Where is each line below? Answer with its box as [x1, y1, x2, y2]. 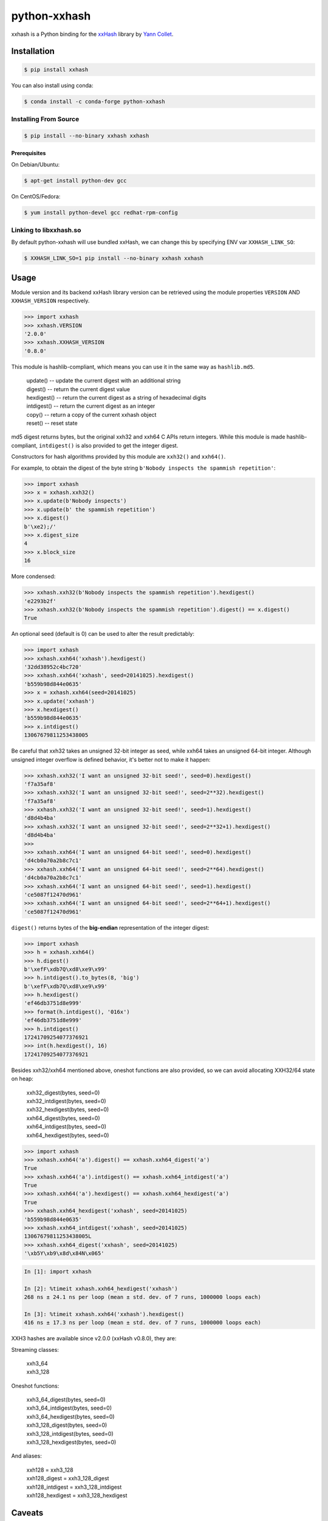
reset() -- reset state [26, 420, 78, 427]
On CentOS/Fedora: [11, 192, 61, 200]
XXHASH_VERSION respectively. [11, 297, 90, 304]
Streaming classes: [11, 1346, 59, 1353]
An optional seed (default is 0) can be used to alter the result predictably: [11, 630, 194, 638]
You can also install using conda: [11, 82, 94, 89]
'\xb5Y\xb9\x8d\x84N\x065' [24, 1250, 104, 1257]
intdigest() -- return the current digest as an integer [26, 402, 155, 410]
